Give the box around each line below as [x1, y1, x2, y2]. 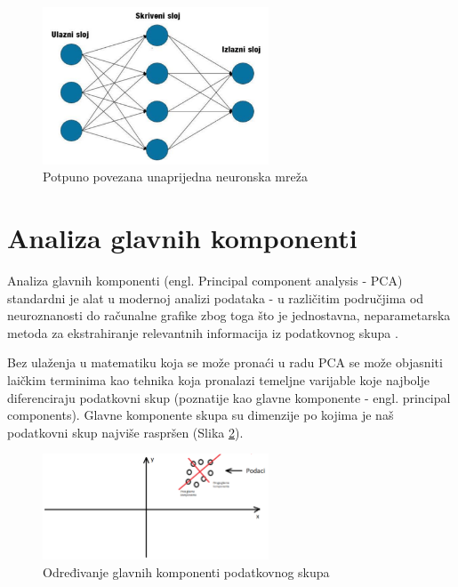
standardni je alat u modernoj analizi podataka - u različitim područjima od [7, 288, 424, 307]
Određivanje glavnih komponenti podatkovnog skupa [43, 563, 330, 582]
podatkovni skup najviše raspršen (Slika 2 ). [7, 422, 244, 441]
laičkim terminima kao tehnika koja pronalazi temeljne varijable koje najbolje [7, 371, 430, 390]
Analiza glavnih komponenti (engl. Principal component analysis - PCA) [7, 271, 403, 290]
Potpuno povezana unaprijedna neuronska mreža [43, 167, 308, 186]
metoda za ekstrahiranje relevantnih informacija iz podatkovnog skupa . [7, 323, 398, 342]
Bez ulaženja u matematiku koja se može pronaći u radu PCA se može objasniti [7, 353, 443, 372]
